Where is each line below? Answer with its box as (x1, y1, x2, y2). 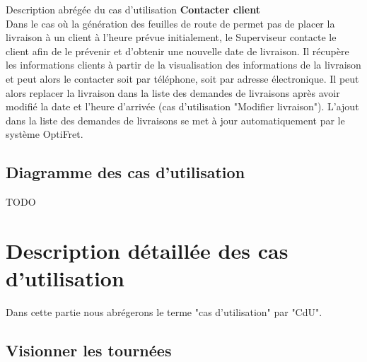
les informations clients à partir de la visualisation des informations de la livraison (6, 57, 361, 72)
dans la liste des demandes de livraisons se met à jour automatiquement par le (6, 112, 345, 127)
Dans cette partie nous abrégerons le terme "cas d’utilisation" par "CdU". (6, 305, 322, 320)
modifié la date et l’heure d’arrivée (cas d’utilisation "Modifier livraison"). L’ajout (6, 99, 359, 114)
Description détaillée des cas (6, 235, 289, 264)
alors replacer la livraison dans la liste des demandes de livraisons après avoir (6, 85, 340, 100)
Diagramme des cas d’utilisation (6, 161, 245, 183)
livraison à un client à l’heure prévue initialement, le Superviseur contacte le (6, 30, 337, 45)
